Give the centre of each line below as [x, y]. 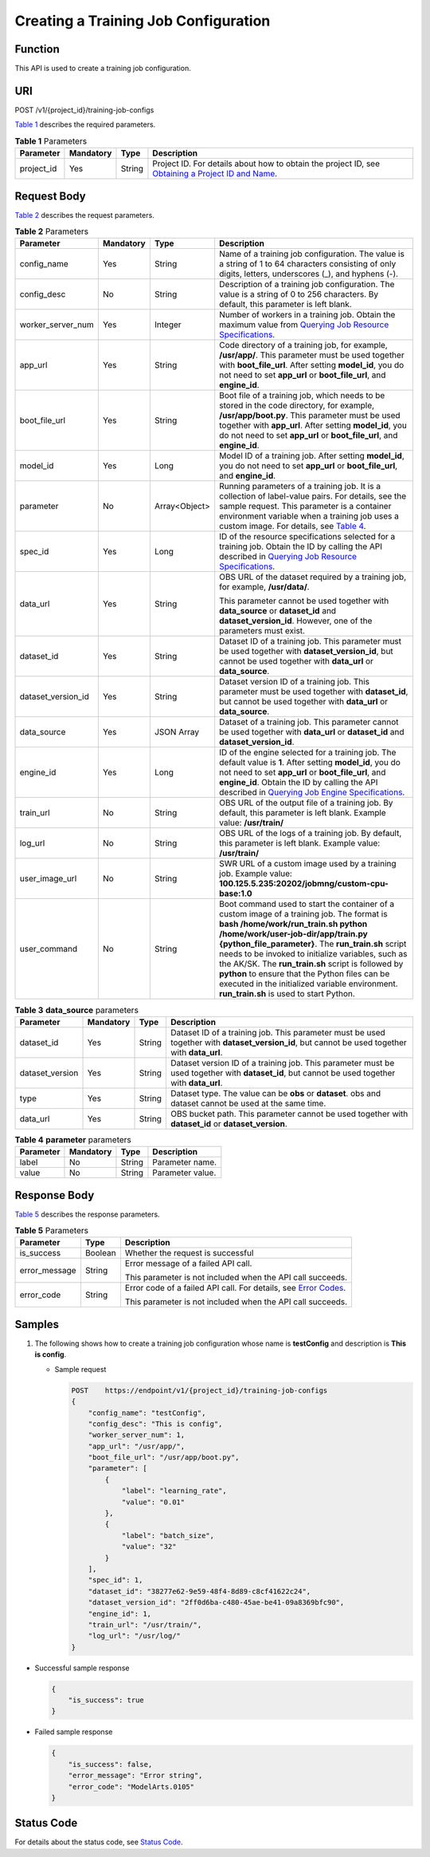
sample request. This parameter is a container [305, 507]
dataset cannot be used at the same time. [248, 1103]
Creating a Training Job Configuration [143, 21]
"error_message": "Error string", [135, 1776]
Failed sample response [74, 1732]
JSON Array [176, 732]
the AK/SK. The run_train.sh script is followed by [311, 964]
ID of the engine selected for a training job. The [308, 752]
